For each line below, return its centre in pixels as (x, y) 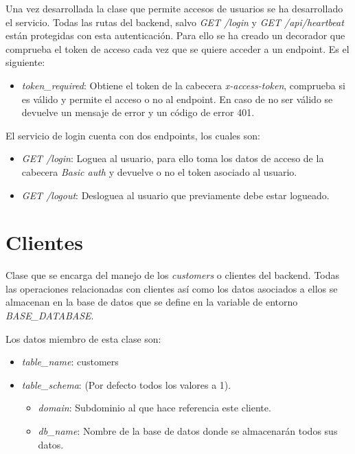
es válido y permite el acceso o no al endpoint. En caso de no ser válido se (177, 99)
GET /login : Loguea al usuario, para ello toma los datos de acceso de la (173, 158)
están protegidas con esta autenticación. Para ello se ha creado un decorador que (175, 35)
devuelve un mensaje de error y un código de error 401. (138, 112)
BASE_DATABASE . (50, 316)
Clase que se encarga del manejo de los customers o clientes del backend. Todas (173, 275)
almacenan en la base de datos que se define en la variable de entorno (152, 302)
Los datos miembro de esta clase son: (83, 338)
